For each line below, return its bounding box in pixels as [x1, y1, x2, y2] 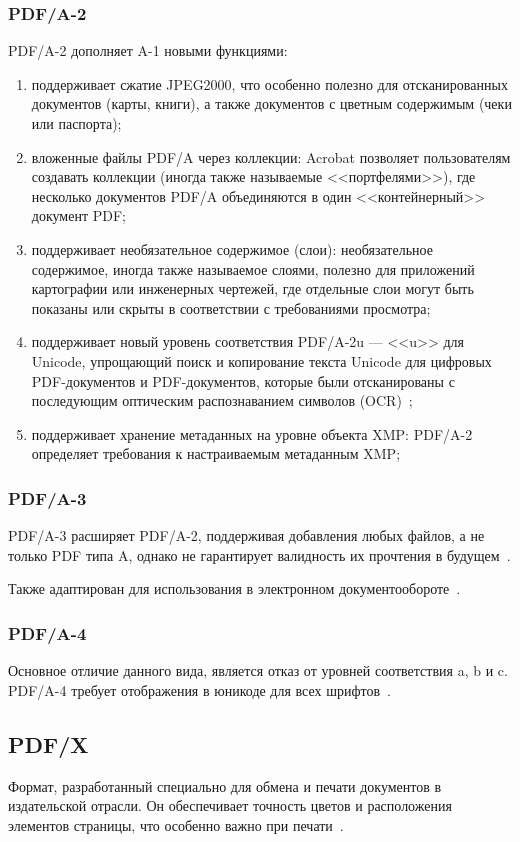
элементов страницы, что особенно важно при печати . [8, 814, 344, 835]
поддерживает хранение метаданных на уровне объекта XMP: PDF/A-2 [31, 423, 473, 444]
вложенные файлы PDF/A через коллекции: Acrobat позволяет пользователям [31, 146, 511, 167]
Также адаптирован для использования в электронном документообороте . [8, 578, 461, 599]
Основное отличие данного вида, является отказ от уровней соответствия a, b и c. [8, 660, 508, 681]
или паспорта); [31, 113, 122, 133]
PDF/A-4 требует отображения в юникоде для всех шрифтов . [8, 679, 391, 700]
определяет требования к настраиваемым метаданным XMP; [31, 443, 401, 464]
